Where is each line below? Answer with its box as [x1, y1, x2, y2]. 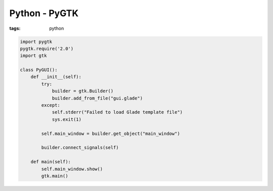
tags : [9, 25, 21, 31]
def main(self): [30, 159, 71, 165]
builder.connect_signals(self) [41, 145, 119, 151]
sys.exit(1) [52, 116, 82, 122]
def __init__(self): [30, 74, 82, 80]
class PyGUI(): [20, 67, 58, 73]
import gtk [20, 53, 47, 59]
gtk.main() [41, 173, 68, 179]
